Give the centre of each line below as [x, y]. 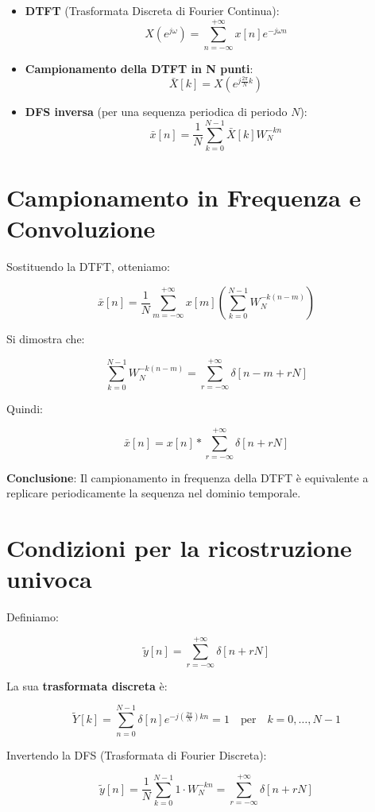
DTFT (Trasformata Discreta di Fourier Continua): [152, 10]
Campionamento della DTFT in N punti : [139, 68]
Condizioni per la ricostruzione [179, 547]
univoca [49, 579]
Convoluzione [81, 228]
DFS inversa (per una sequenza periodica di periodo [156, 112]
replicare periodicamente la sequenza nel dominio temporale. [154, 493]
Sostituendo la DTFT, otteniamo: [88, 267]
